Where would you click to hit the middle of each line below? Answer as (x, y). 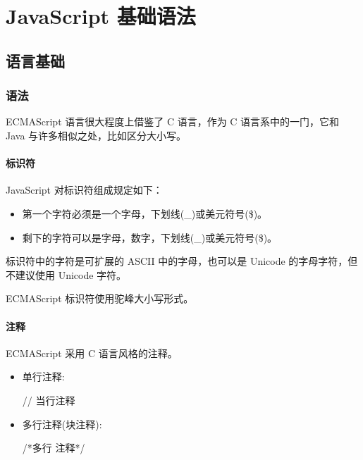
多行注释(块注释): (62, 424)
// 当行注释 (49, 400)
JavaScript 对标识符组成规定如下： (84, 190)
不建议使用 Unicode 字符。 (66, 274)
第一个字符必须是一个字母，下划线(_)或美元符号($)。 (145, 213)
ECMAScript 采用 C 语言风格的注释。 (92, 353)
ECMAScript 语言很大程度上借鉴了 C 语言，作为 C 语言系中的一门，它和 (173, 122)
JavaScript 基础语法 (101, 16)
